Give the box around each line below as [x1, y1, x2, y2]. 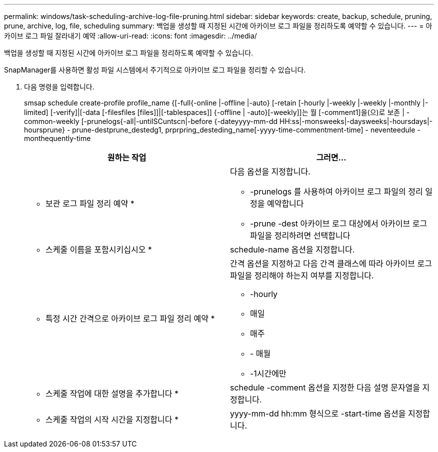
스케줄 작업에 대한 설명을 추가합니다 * [45, 388, 179, 398]
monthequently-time [24, 134, 91, 142]
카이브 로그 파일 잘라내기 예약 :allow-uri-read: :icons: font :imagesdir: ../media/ [4, 31, 257, 40]
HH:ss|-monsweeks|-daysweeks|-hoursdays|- [279, 117, 433, 125]
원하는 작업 [107, 152, 146, 162]
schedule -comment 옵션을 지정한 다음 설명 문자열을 [230, 382, 420, 392]
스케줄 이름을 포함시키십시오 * [45, 244, 152, 254]
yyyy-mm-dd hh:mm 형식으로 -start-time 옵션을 [230, 408, 406, 418]
